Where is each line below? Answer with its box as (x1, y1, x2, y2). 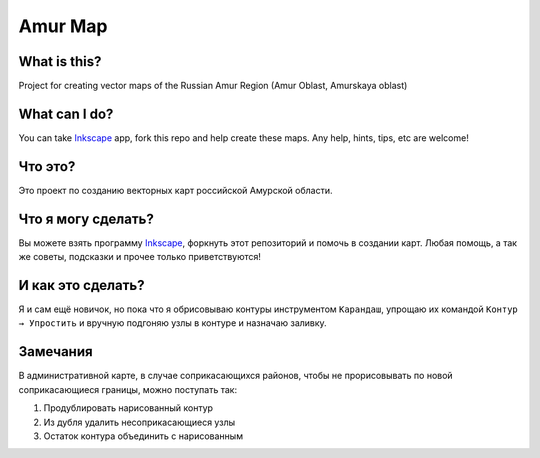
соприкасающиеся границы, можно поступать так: (18, 383, 238, 395)
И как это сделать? (18, 276, 145, 294)
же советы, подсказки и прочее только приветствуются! (18, 251, 262, 263)
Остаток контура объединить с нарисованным (43, 430, 244, 442)
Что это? (18, 158, 76, 175)
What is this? (18, 53, 102, 70)
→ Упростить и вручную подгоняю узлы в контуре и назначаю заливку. (18, 317, 327, 329)
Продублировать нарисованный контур (43, 402, 214, 414)
